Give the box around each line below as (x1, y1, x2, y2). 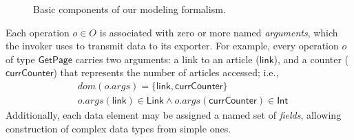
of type (6, 51, 35, 66)
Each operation (6, 25, 70, 39)
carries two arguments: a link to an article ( (75, 51, 260, 66)
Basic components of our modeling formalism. (33, 2, 226, 16)
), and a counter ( (273, 51, 349, 66)
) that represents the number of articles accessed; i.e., (53, 65, 279, 80)
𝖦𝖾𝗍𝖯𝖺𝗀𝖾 (38, 55, 72, 65)
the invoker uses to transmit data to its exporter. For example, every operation (6, 38, 339, 53)
